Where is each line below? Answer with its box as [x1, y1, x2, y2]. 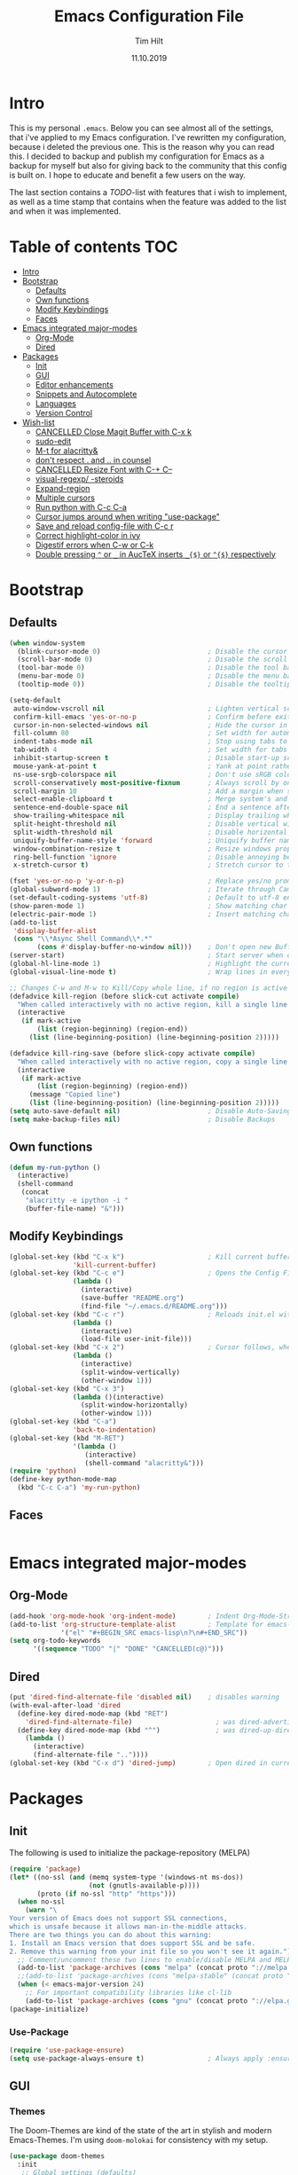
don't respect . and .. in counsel [35, 454, 152, 465]
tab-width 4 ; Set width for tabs [12, 745, 288, 755]
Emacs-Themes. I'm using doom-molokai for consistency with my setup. [9, 2135, 269, 2146]
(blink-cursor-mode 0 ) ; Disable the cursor [17, 647, 288, 656]
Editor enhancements [35, 379, 114, 389]
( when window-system [9, 639, 86, 648]
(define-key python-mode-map [9, 1475, 117, 1484]
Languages [35, 397, 77, 409]
